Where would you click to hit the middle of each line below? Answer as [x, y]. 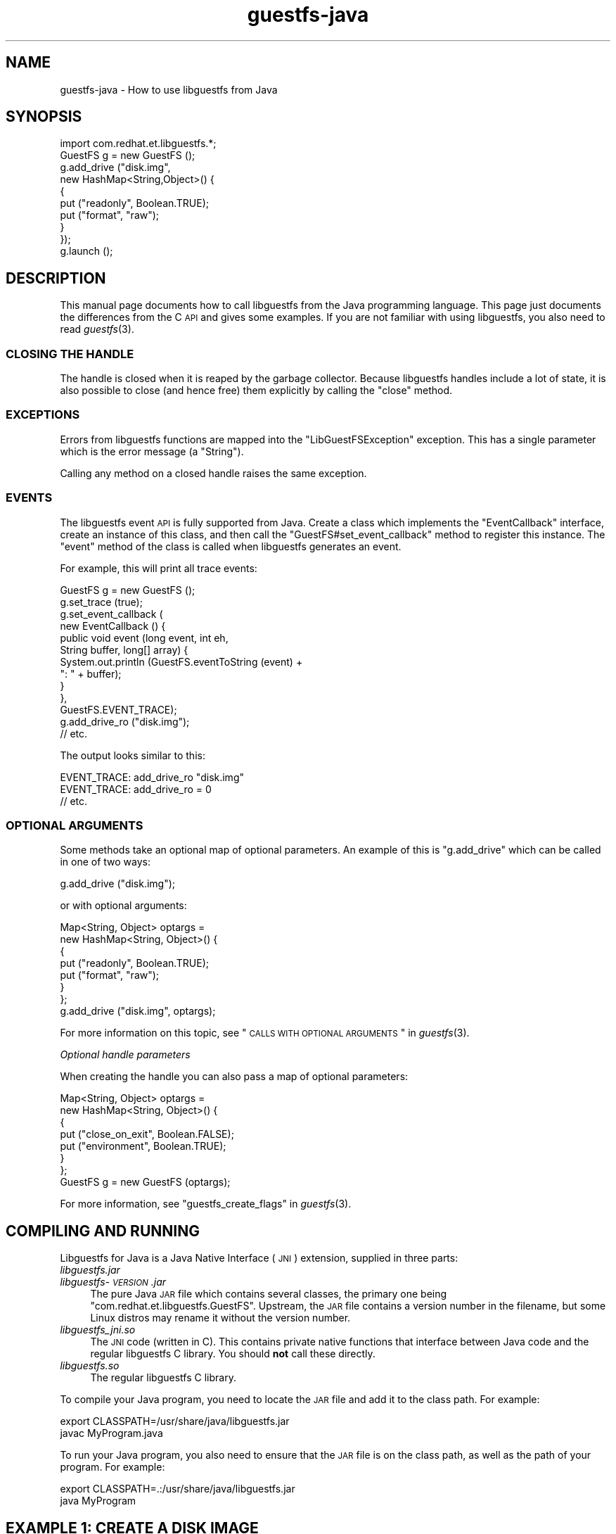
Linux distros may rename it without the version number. [220, 1318]
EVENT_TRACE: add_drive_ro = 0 [136, 789]
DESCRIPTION [56, 278]
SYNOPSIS [44, 117]
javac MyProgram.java [111, 1433]
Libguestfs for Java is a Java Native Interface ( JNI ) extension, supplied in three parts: [259, 1258]
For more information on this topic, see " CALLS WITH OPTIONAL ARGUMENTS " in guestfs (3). [265, 1033]
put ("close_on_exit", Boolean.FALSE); [147, 1134]
